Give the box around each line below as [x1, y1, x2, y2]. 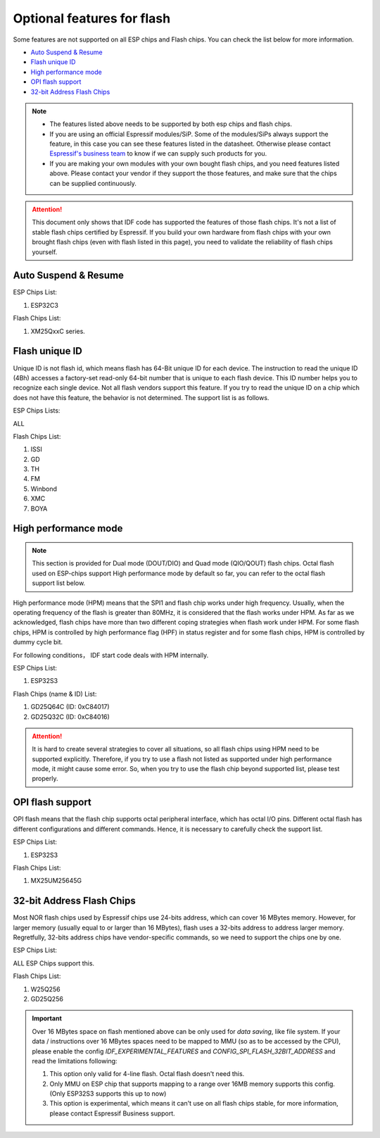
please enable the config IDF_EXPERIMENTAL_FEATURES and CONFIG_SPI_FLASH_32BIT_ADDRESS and [32, 1046, 336, 1056]
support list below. [32, 579, 86, 587]
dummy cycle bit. [13, 638, 63, 646]
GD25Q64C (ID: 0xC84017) [30, 703, 110, 711]
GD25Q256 [30, 994, 63, 1003]
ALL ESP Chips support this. [13, 958, 95, 968]
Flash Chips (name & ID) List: [13, 689, 97, 698]
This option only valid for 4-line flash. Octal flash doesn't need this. [49, 1070, 245, 1078]
